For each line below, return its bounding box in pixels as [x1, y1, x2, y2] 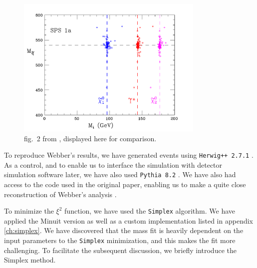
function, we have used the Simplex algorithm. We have [64, 206, 235, 216]
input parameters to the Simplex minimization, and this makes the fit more [4, 235, 236, 246]
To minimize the [4, 206, 54, 216]
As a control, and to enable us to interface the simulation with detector [4, 159, 223, 170]
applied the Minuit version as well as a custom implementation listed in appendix [4, 215, 253, 226]
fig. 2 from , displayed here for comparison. [24, 133, 157, 143]
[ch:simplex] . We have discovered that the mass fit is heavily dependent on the [4, 225, 244, 236]
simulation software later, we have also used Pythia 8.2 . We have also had [4, 169, 236, 180]
